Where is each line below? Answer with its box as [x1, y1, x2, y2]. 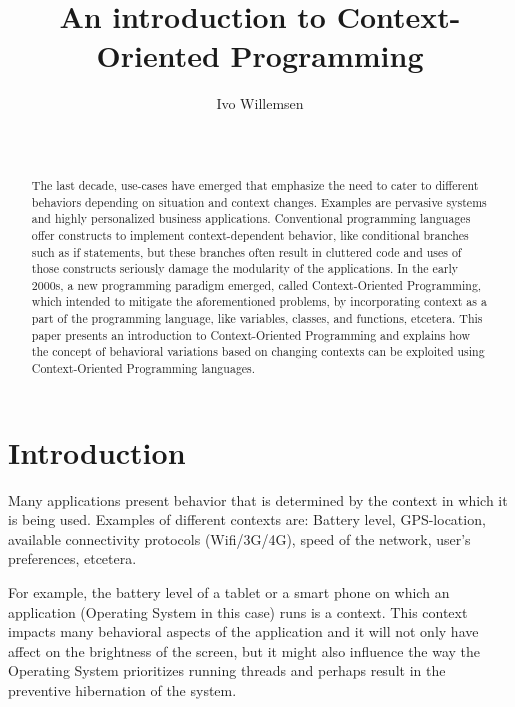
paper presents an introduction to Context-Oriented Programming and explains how [31, 326, 471, 343]
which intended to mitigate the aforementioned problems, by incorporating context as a [31, 293, 487, 310]
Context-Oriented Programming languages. [31, 360, 256, 377]
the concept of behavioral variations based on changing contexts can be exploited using [31, 343, 485, 360]
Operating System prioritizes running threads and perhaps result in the [8, 660, 446, 681]
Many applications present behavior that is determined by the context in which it [8, 489, 508, 510]
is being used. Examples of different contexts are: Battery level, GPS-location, [8, 509, 486, 530]
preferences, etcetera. [8, 548, 137, 569]
